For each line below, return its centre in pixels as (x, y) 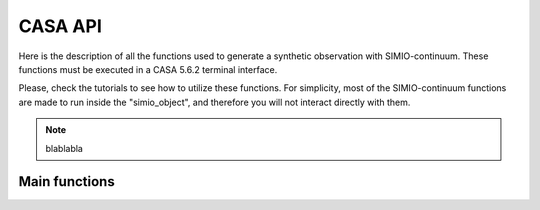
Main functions (66, 181)
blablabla (64, 148)
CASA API (60, 26)
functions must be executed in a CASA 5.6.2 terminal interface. (148, 69)
